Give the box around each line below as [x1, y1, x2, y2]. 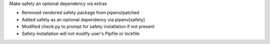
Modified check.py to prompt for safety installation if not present [21, 24, 155, 30]
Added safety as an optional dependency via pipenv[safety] [21, 16, 145, 22]
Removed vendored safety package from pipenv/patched [21, 10, 139, 16]
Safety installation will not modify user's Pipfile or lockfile [21, 30, 140, 37]
